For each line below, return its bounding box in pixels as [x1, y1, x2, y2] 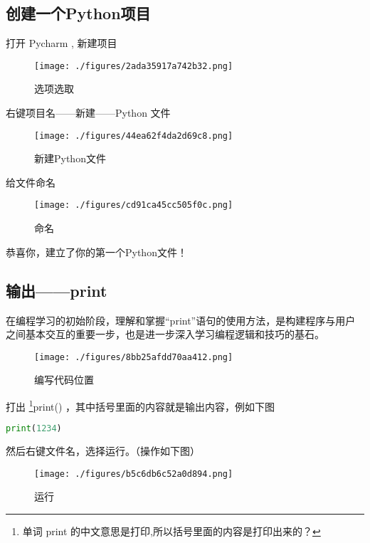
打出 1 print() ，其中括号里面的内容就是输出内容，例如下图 [6, 396, 275, 413]
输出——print [6, 279, 107, 301]
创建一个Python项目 [6, 2, 151, 24]
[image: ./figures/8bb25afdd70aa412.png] [34, 352, 233, 362]
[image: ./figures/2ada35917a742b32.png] [34, 60, 233, 71]
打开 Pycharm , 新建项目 [6, 36, 117, 51]
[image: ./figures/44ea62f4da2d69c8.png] [34, 130, 233, 141]
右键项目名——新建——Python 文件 [6, 105, 171, 120]
